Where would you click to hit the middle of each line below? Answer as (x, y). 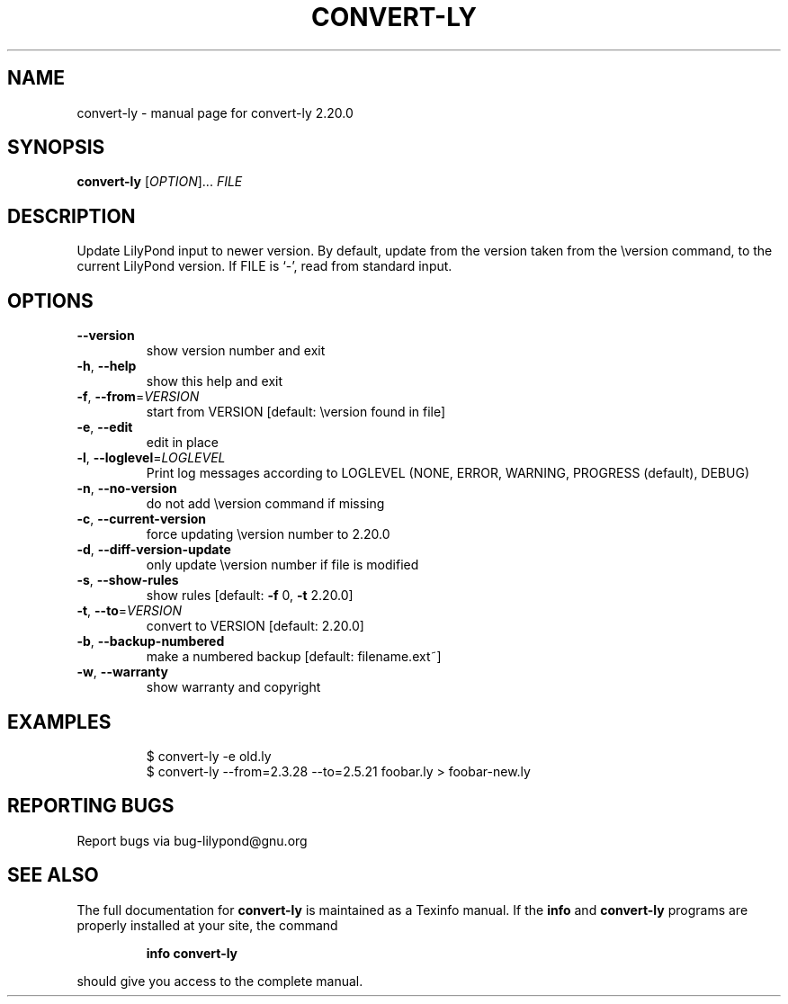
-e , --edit (105, 427)
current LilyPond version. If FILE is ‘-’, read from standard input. (264, 266)
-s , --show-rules (128, 580)
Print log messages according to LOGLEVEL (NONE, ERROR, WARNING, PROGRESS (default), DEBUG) (448, 473)
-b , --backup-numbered (151, 641)
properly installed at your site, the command (207, 925)
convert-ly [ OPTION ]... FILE (160, 182)
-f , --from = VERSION (138, 397)
